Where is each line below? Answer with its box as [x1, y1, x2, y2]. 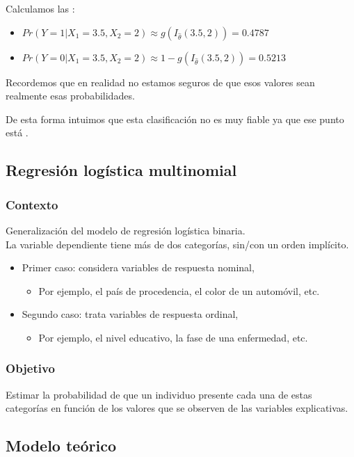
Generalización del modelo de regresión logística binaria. [6, 223, 246, 237]
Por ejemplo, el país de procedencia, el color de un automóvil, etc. [38, 283, 320, 298]
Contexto [6, 195, 58, 213]
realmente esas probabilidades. [6, 88, 135, 103]
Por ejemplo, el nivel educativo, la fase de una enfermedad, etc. [38, 330, 308, 344]
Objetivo [6, 360, 55, 377]
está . [6, 125, 29, 140]
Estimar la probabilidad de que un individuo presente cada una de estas [6, 387, 312, 401]
